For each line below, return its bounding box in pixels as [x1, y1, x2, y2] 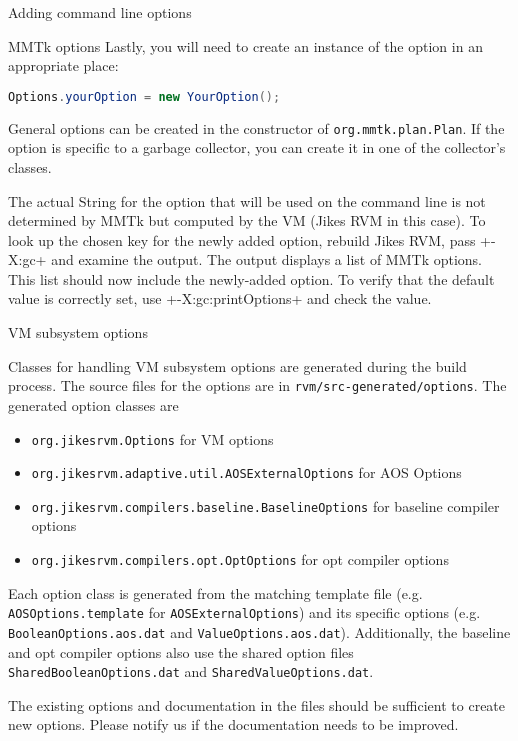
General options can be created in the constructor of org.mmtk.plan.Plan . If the [8, 117, 505, 138]
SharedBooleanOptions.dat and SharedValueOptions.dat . [8, 661, 374, 682]
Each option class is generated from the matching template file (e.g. [8, 582, 423, 603]
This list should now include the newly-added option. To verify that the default [8, 268, 495, 289]
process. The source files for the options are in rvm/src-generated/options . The [8, 375, 507, 396]
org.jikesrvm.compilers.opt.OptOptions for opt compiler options [31, 549, 449, 570]
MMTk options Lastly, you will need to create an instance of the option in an [8, 35, 483, 56]
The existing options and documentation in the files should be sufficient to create [8, 694, 506, 715]
